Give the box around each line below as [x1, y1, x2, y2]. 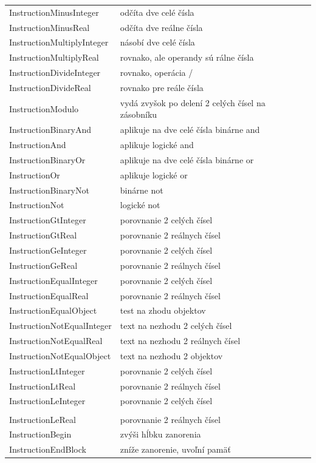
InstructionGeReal [9, 259, 78, 271]
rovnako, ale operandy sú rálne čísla [120, 51, 254, 64]
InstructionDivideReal [9, 81, 91, 93]
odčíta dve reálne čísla [120, 21, 203, 33]
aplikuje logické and [120, 138, 194, 151]
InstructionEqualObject [9, 304, 97, 317]
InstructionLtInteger [9, 364, 85, 377]
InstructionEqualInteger [9, 274, 98, 286]
